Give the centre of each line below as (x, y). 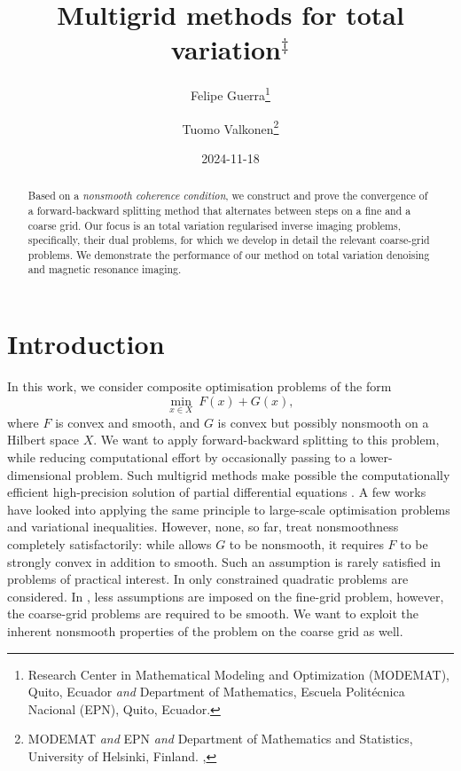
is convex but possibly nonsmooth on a (323, 422)
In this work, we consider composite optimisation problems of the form (199, 386)
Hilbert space (43, 440)
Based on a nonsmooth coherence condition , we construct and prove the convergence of (228, 196)
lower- (376, 457)
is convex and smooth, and (128, 422)
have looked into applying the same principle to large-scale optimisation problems (229, 509)
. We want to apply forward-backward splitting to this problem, (266, 440)
